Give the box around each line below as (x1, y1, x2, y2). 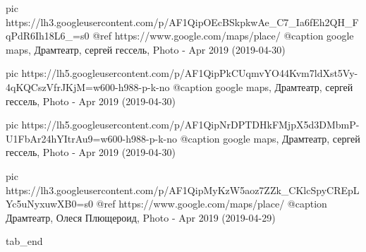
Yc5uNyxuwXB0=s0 (6, 196, 93, 211)
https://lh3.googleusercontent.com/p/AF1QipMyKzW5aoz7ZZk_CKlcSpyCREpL (6, 182, 360, 197)
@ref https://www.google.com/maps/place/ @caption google (92, 28, 354, 43)
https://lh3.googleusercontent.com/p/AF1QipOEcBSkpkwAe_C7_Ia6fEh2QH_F (6, 14, 359, 29)
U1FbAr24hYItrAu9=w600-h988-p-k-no (6, 131, 177, 145)
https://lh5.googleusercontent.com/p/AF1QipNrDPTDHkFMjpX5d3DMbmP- (21, 117, 360, 132)
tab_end (6, 234, 43, 248)
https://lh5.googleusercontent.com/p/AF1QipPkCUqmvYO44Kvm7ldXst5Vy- (21, 66, 358, 80)
